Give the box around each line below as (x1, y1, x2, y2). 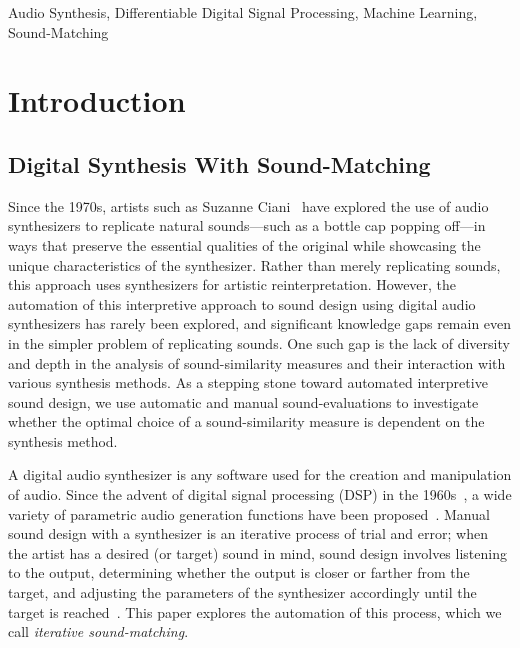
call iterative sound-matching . (8, 621, 189, 642)
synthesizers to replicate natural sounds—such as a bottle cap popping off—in (8, 215, 486, 236)
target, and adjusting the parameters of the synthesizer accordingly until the (8, 582, 477, 603)
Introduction (8, 80, 186, 121)
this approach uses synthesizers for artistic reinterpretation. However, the (8, 274, 457, 295)
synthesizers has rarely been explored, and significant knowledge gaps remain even (8, 313, 512, 334)
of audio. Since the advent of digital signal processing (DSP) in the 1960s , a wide (8, 484, 512, 505)
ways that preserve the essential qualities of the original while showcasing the (8, 234, 481, 255)
